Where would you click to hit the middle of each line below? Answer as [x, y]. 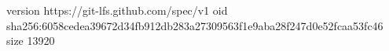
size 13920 [31, 41]
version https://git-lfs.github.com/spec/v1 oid [117, 10]
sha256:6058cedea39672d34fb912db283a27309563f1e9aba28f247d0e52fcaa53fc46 [195, 25]
